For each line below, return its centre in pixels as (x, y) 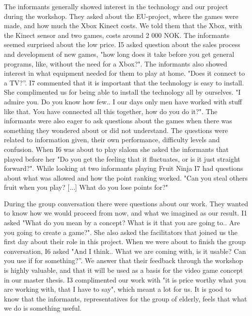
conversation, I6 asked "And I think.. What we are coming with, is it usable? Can (125, 251)
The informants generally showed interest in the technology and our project (116, 6)
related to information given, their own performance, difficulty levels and (112, 140)
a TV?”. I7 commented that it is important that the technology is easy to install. (124, 82)
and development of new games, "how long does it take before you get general (119, 54)
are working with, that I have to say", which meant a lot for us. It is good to (118, 289)
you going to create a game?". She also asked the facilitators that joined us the (121, 232)
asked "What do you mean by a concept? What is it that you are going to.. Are (122, 223)
